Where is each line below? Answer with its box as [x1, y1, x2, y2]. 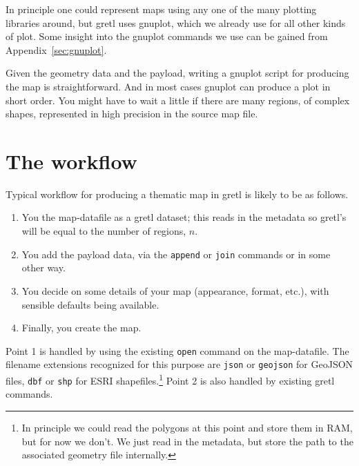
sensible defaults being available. [21, 297, 159, 311]
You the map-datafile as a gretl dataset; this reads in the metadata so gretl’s [21, 210, 347, 224]
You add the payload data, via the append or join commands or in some [21, 246, 331, 261]
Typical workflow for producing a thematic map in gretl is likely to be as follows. [6, 186, 349, 201]
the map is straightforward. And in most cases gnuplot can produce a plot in [6, 79, 331, 93]
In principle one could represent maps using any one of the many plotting [6, 2, 317, 16]
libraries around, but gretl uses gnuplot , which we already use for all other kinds [6, 15, 346, 30]
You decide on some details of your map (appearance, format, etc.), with [21, 283, 329, 298]
